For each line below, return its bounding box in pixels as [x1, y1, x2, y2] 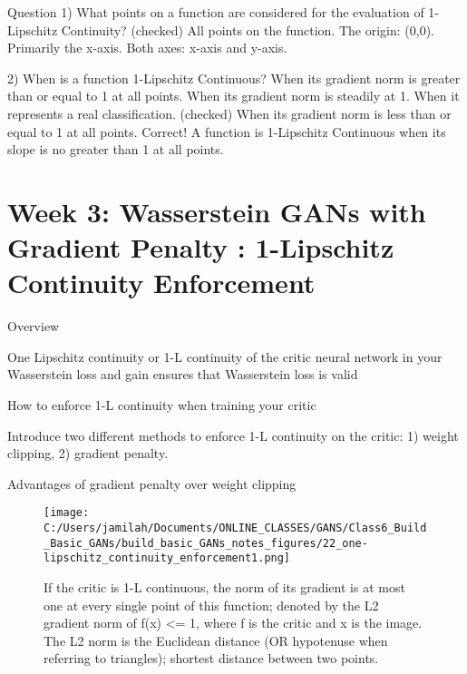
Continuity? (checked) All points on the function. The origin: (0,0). [61, 20, 434, 39]
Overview [7, 317, 60, 336]
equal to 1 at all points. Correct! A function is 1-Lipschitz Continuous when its [7, 122, 446, 141]
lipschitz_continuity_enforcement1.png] [44, 552, 291, 565]
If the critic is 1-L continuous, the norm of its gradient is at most [44, 578, 405, 597]
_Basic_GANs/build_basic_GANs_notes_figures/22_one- [44, 536, 368, 550]
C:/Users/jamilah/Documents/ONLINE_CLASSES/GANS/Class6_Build [44, 522, 427, 535]
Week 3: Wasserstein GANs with [7, 192, 426, 230]
